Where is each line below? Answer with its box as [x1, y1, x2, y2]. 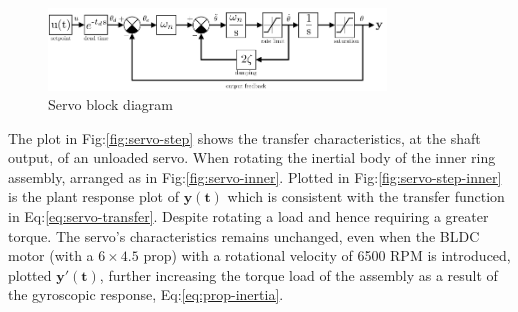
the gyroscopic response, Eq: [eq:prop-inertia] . [8, 284, 284, 305]
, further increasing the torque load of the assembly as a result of [99, 264, 498, 285]
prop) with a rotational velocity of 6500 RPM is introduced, [143, 245, 511, 266]
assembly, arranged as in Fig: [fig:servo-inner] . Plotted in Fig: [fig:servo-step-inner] [8, 166, 502, 187]
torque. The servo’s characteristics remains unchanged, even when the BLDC [8, 225, 480, 246]
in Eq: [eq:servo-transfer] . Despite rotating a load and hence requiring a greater [8, 206, 489, 227]
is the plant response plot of [8, 186, 179, 207]
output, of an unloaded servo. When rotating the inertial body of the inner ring [8, 147, 496, 168]
